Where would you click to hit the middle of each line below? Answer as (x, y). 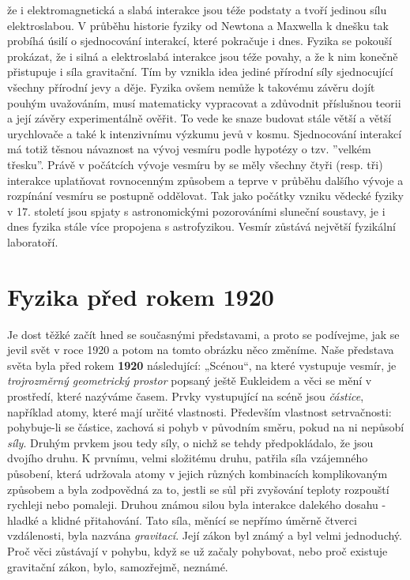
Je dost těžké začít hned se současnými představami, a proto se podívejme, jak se (203, 334)
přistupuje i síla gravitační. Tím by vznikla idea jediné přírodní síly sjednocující (200, 72)
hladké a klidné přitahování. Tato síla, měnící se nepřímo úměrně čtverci (182, 520)
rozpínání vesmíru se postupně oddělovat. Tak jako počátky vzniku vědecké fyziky (205, 196)
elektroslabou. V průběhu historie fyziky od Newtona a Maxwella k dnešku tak (198, 25)
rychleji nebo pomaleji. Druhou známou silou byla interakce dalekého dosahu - (197, 505)
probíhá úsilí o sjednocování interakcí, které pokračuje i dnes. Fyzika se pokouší (199, 41)
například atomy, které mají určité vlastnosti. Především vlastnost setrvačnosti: (199, 411)
